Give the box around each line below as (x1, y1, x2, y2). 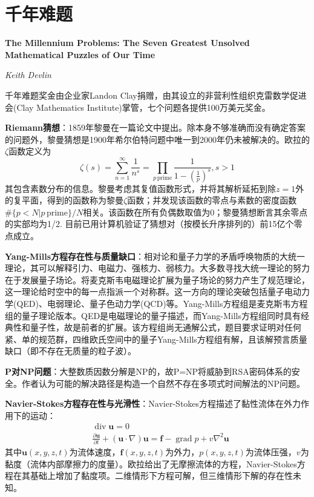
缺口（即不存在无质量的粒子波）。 (5, 344, 136, 357)
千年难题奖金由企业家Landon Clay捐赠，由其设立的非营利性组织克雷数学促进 (5, 88, 307, 101)
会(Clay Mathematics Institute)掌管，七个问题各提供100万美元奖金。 (5, 100, 270, 113)
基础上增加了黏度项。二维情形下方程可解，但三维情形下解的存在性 (30, 469, 293, 482)
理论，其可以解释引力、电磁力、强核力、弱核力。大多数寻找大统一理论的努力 (5, 262, 310, 274)
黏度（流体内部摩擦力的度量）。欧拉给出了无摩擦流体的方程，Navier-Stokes (5, 457, 297, 470)
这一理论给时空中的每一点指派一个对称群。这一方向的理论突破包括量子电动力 (5, 285, 310, 298)
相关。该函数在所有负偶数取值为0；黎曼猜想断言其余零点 (83, 205, 308, 218)
